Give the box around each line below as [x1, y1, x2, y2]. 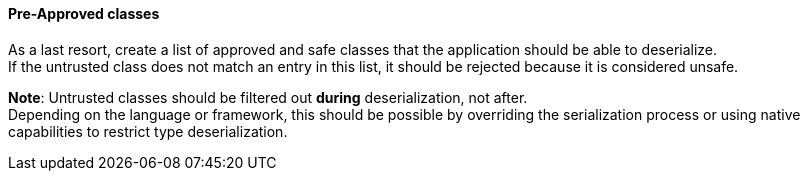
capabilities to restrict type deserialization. [8, 122, 288, 140]
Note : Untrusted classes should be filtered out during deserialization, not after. [8, 88, 528, 106]
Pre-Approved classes [8, 5, 160, 22]
